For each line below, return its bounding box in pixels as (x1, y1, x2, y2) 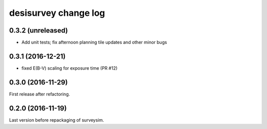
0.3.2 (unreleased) (9, 26, 68, 35)
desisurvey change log (9, 7, 105, 18)
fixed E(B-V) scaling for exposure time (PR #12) (21, 65, 118, 71)
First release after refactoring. (9, 91, 70, 97)
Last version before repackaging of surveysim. (9, 117, 104, 123)
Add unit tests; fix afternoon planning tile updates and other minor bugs (21, 40, 168, 45)
